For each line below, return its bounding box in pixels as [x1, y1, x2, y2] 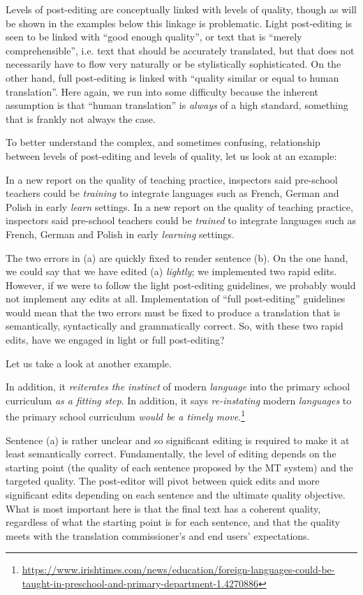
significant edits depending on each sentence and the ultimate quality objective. [6, 487, 346, 502]
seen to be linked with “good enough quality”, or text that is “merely [6, 29, 302, 44]
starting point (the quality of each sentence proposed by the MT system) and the [6, 460, 353, 474]
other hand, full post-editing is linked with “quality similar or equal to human [6, 70, 339, 85]
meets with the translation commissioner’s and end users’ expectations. [6, 528, 310, 543]
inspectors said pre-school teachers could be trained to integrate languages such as [6, 213, 357, 228]
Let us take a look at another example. [6, 355, 172, 370]
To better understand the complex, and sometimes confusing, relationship [6, 135, 320, 149]
